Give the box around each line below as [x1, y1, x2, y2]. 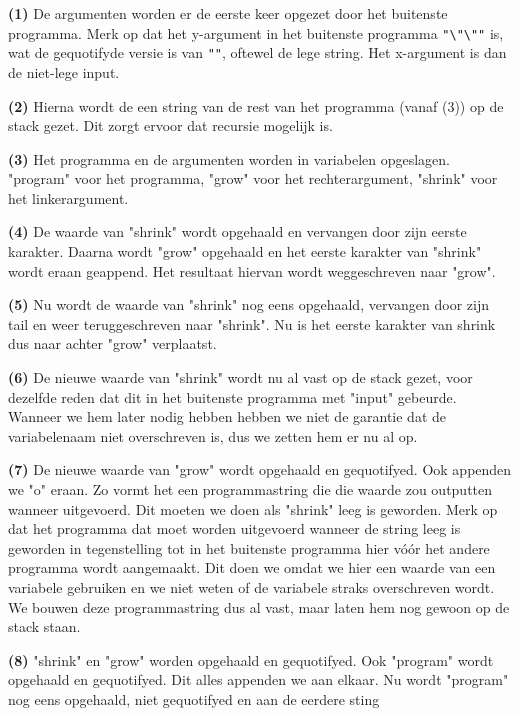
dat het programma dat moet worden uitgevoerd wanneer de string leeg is [8, 518, 461, 539]
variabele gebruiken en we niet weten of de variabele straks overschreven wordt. [8, 576, 495, 597]
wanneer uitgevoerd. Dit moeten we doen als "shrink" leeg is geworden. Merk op [8, 498, 498, 519]
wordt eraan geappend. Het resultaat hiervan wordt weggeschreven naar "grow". [8, 260, 496, 281]
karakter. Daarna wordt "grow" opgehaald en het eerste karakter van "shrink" [8, 241, 482, 262]
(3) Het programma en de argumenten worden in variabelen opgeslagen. [8, 148, 451, 169]
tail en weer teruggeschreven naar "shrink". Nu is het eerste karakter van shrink [8, 313, 496, 334]
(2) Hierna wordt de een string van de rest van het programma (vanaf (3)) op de [8, 95, 504, 116]
